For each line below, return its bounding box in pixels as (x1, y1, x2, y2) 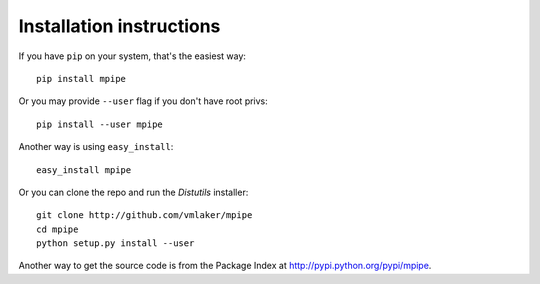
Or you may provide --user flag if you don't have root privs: (18, 95, 269, 107)
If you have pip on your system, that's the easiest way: (18, 50, 247, 62)
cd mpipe (36, 223, 79, 235)
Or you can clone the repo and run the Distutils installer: (18, 186, 249, 198)
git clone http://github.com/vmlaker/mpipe (36, 210, 253, 221)
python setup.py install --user (36, 238, 195, 249)
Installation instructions (18, 15, 221, 37)
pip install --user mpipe (36, 118, 164, 130)
